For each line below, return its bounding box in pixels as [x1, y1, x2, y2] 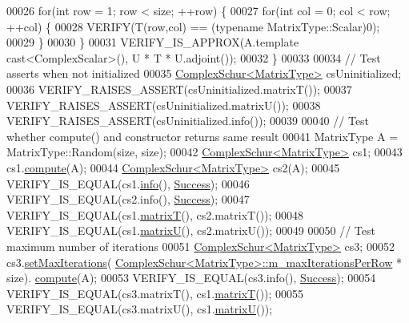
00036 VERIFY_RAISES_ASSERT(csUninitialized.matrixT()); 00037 [6, 80, 352, 97]
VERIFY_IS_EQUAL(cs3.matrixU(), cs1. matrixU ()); [6, 301, 273, 317]
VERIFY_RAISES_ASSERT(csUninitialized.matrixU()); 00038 [6, 96, 321, 113]
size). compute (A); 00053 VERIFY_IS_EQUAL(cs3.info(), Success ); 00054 [6, 269, 376, 286]
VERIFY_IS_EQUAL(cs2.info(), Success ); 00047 [6, 191, 250, 208]
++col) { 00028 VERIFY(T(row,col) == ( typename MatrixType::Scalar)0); [6, 18, 380, 34]
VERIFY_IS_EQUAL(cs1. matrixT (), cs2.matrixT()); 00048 [6, 206, 304, 223]
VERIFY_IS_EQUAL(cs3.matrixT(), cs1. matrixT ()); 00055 [6, 285, 304, 301]
